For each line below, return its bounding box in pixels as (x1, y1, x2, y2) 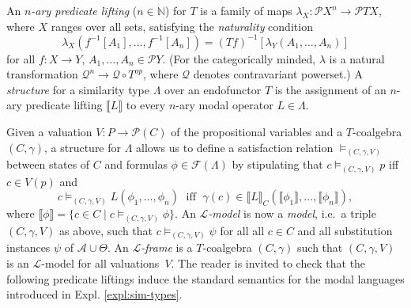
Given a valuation (6, 124, 92, 140)
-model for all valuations (41, 254, 160, 271)
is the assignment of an (274, 81, 386, 97)
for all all (220, 222, 265, 238)
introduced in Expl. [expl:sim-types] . (6, 286, 183, 302)
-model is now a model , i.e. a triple (208, 205, 376, 222)
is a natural (329, 50, 385, 67)
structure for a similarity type (6, 81, 149, 97)
